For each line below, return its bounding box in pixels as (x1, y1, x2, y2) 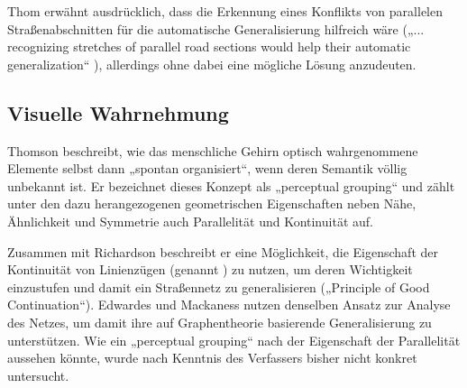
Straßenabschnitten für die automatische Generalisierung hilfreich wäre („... (7, 19, 425, 38)
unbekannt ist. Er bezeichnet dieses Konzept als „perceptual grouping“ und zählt (7, 176, 455, 195)
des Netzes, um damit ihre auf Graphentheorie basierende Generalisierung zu (7, 312, 432, 331)
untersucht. (7, 365, 69, 384)
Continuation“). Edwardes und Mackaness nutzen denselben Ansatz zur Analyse (7, 295, 451, 314)
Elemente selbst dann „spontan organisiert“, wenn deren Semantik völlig (7, 159, 407, 178)
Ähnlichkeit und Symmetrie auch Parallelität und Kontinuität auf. (7, 211, 373, 230)
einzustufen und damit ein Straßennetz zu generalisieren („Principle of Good (7, 277, 430, 296)
